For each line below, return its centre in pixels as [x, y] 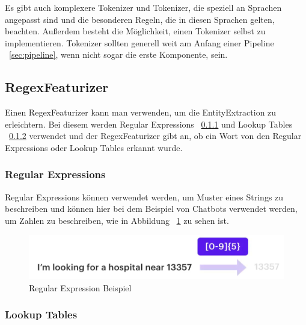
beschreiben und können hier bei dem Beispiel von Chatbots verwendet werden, [151, 209]
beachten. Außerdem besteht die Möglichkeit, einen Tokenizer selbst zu [135, 31]
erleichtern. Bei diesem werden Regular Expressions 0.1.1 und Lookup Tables [149, 124]
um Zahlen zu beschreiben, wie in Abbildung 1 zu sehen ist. [117, 220]
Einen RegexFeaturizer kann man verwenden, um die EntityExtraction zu [141, 112]
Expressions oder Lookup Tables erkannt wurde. [94, 147]
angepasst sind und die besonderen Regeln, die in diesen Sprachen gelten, [140, 19]
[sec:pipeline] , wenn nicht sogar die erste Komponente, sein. [118, 54]
